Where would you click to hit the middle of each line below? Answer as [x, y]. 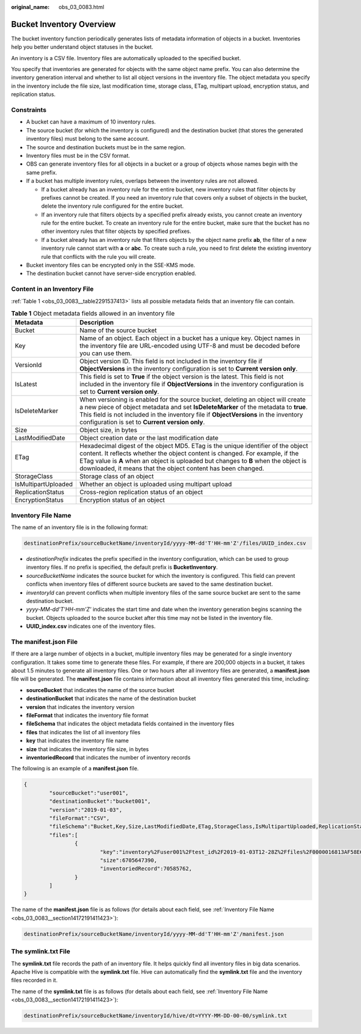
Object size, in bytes [108, 430]
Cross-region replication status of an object [141, 492]
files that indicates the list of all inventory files [83, 732]
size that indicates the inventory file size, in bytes [88, 749]
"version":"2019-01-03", [86, 810]
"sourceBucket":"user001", [89, 793]
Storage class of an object [116, 477]
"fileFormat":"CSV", [79, 818]
